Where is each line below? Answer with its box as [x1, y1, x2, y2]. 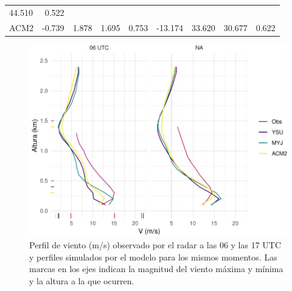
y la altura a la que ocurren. [29, 274, 134, 287]
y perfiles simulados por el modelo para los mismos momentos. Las [29, 250, 277, 263]
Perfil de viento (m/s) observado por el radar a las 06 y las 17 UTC [29, 239, 282, 251]
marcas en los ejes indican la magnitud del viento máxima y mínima [29, 262, 283, 275]
